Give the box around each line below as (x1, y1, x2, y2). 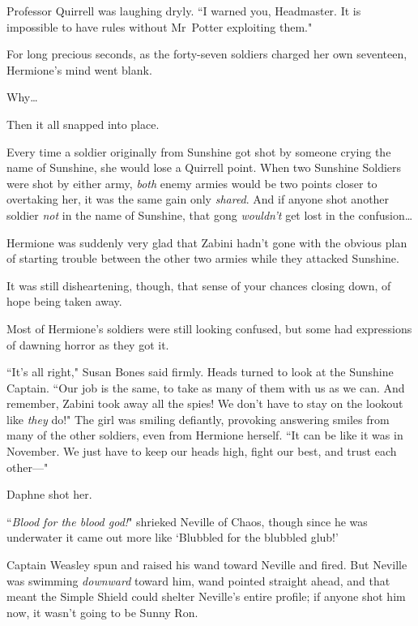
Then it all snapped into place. (6, 115, 160, 132)
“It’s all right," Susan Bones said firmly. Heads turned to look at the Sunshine (6, 363, 394, 380)
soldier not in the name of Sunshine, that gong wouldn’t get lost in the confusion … (6, 206, 413, 223)
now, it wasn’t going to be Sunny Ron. (6, 603, 198, 620)
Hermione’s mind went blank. (6, 61, 152, 78)
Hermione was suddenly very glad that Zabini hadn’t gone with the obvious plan (6, 234, 407, 251)
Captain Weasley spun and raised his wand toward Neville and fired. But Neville (6, 556, 407, 573)
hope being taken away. (6, 293, 122, 310)
